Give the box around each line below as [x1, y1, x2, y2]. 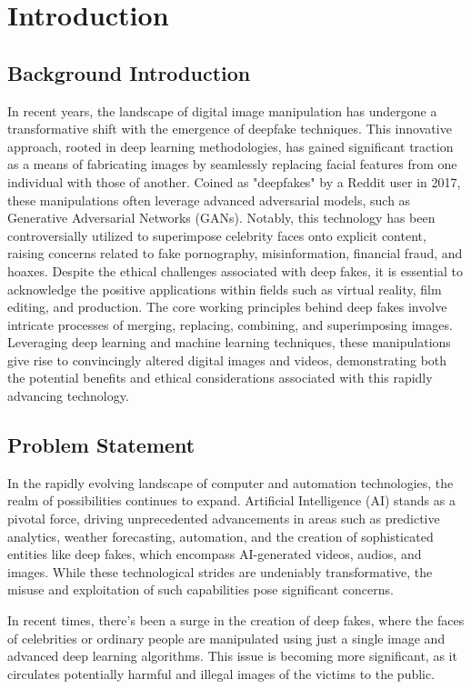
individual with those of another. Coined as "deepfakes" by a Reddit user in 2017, [7, 172, 461, 191]
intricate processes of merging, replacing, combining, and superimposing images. [7, 315, 453, 334]
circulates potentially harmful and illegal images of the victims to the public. [7, 664, 436, 683]
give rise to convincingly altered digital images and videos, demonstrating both [7, 350, 447, 369]
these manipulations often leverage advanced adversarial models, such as [7, 190, 411, 209]
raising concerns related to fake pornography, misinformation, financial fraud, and [7, 244, 463, 263]
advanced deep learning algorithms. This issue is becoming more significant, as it [7, 646, 457, 665]
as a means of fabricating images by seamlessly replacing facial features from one [7, 155, 457, 174]
